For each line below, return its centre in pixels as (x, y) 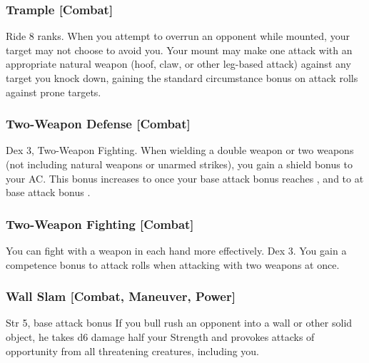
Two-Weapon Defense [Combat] (98, 124)
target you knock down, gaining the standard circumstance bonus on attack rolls (182, 78)
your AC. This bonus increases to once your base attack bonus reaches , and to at (185, 178)
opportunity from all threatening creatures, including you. (133, 351)
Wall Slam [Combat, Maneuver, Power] (121, 296)
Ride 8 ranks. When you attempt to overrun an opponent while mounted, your (178, 36)
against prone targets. (54, 92)
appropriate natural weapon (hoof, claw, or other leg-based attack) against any (178, 64)
